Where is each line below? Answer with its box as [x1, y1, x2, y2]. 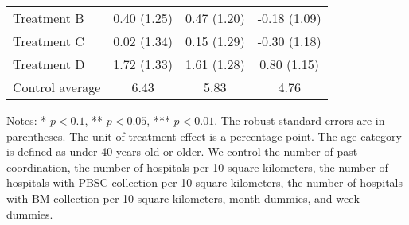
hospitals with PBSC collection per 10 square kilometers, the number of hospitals [6, 174, 403, 191]
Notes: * [6, 112, 47, 128]
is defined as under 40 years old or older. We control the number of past [6, 143, 358, 160]
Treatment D [13, 55, 85, 73]
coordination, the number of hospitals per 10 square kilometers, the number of [6, 158, 388, 175]
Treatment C [13, 32, 84, 50]
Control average [13, 78, 101, 96]
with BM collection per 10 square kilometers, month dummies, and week [6, 189, 360, 206]
